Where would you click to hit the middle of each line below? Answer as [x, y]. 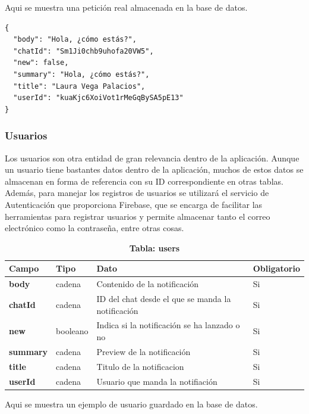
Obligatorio [276, 268]
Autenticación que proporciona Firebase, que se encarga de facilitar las [134, 204]
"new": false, [41, 63]
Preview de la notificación [144, 351]
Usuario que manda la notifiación [157, 381]
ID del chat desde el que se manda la [164, 298]
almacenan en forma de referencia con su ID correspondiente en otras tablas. [144, 181]
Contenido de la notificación [148, 284]
